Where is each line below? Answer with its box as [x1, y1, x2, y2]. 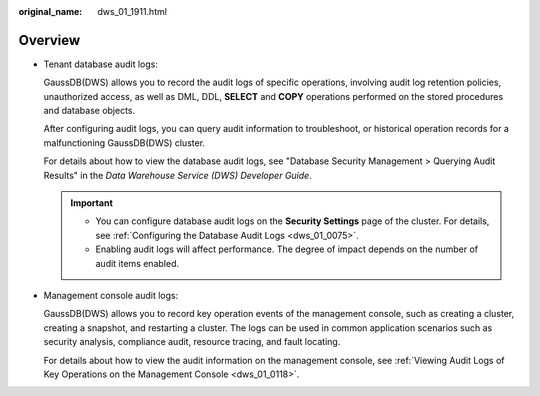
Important [70, 197, 114, 209]
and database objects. [43, 105, 136, 117]
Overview [18, 31, 81, 49]
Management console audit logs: [43, 289, 179, 301]
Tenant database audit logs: [43, 58, 159, 70]
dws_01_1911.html [97, 6, 167, 17]
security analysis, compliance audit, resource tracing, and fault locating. [43, 336, 341, 348]
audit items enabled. [95, 257, 180, 269]
